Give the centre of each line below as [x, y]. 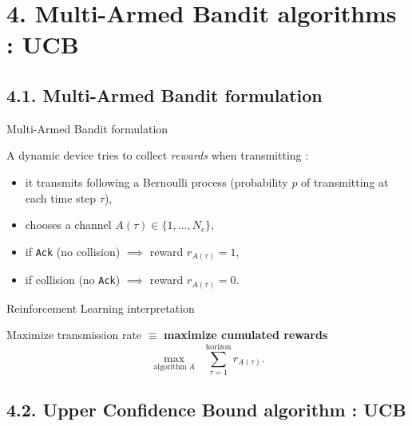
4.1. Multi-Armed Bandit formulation [164, 95]
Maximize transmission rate [74, 335]
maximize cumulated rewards [246, 335]
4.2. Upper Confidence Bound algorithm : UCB [206, 410]
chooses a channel [68, 225]
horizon [218, 347]
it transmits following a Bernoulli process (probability [156, 181]
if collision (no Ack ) [73, 280]
